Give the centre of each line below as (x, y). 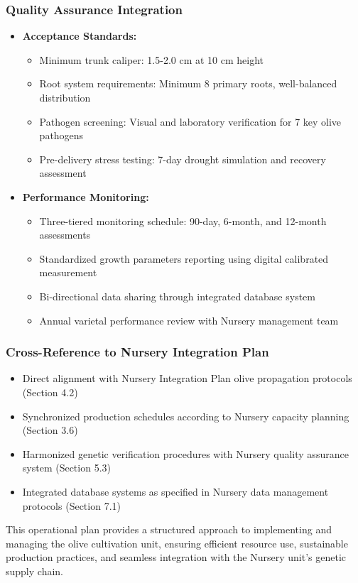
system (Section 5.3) (66, 468)
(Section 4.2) (50, 392)
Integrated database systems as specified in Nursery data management (175, 491)
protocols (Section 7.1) (71, 505)
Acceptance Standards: (80, 36)
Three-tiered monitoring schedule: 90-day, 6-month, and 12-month (183, 220)
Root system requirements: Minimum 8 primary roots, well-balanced (188, 83)
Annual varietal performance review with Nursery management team (189, 320)
